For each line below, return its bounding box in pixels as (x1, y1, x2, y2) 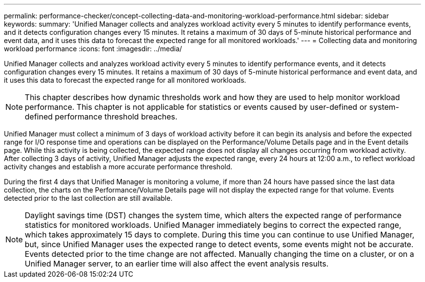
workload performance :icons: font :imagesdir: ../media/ (4, 45, 182, 53)
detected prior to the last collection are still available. (4, 194, 173, 202)
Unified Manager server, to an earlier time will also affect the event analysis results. (25, 259, 329, 268)
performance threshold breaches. (55, 112, 178, 121)
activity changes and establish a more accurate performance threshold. (4, 163, 232, 171)
